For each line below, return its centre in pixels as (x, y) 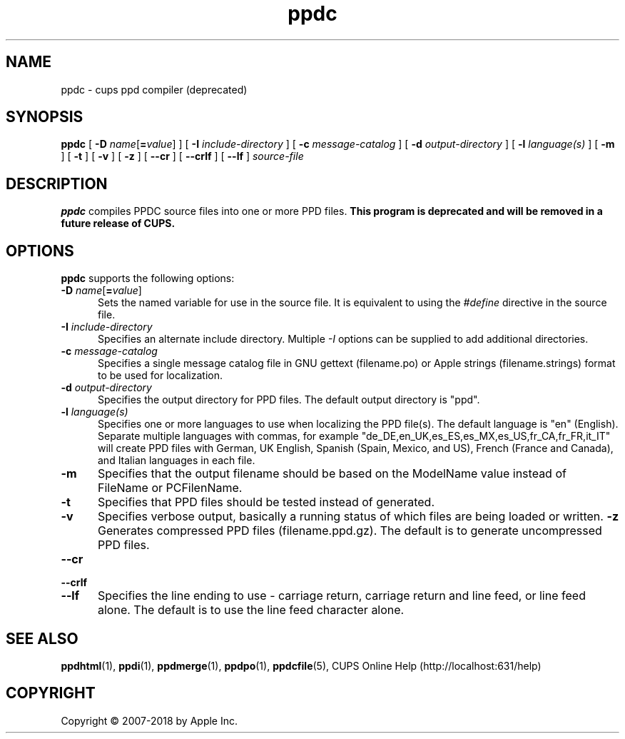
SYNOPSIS (45, 117)
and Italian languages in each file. (177, 461)
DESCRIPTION (57, 184)
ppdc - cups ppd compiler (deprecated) (154, 89)
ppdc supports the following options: (148, 278)
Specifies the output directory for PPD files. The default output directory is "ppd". (289, 400)
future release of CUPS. (118, 223)
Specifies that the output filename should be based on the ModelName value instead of (332, 474)
